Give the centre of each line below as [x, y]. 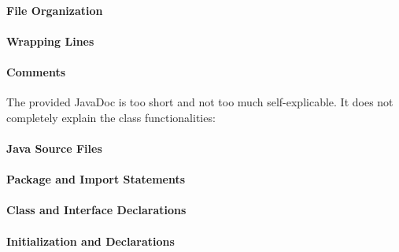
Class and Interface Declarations [96, 210]
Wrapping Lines [50, 41]
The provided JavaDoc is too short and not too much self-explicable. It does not [200, 102]
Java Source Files [54, 148]
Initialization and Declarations [91, 241]
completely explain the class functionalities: [111, 117]
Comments [36, 71]
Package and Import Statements [96, 179]
